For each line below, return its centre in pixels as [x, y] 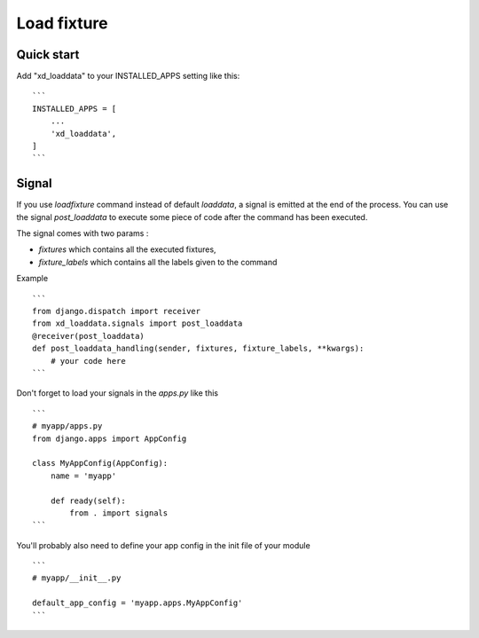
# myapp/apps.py [67, 426]
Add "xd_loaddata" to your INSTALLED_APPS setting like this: [128, 76]
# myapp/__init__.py [77, 578]
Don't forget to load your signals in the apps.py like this [118, 393]
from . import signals [119, 513]
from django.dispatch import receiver [117, 311]
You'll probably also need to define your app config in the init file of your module [163, 545]
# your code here [88, 361]
